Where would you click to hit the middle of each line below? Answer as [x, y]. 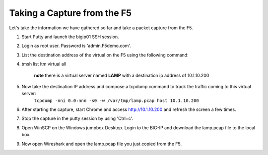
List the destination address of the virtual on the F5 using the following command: [105, 55]
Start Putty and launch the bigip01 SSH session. [70, 37]
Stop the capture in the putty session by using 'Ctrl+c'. [77, 118]
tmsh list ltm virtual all [44, 64]
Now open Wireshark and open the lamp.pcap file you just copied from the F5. [102, 144]
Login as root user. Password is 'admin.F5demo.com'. [76, 46]
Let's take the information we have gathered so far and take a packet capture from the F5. [101, 28]
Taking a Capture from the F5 [70, 13]
